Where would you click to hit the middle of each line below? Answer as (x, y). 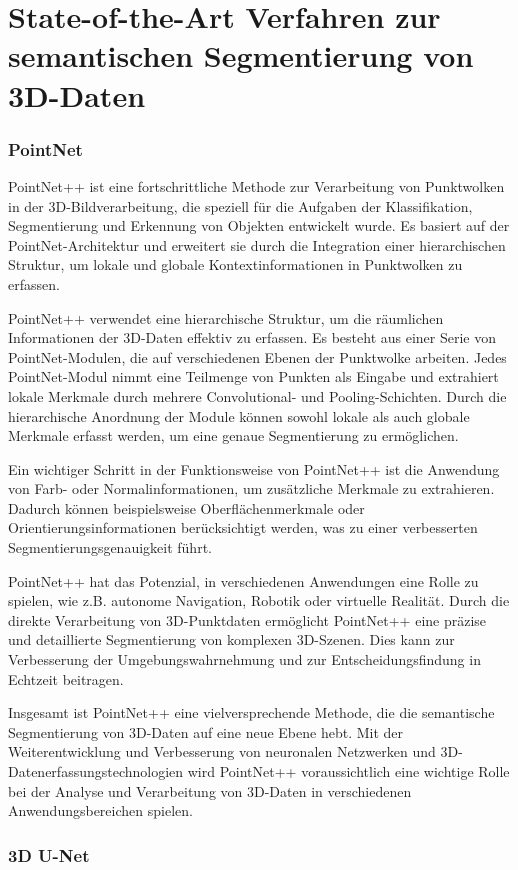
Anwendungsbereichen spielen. (100, 810)
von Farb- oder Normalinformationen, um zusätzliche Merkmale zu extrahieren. (251, 488)
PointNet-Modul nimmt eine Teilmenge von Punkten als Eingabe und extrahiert (253, 376)
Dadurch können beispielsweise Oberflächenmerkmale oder (186, 507)
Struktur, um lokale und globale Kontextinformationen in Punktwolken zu (235, 264)
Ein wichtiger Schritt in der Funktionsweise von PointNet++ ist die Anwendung (254, 468)
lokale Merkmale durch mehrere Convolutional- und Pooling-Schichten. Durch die (257, 395)
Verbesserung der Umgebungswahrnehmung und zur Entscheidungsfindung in (244, 659)
